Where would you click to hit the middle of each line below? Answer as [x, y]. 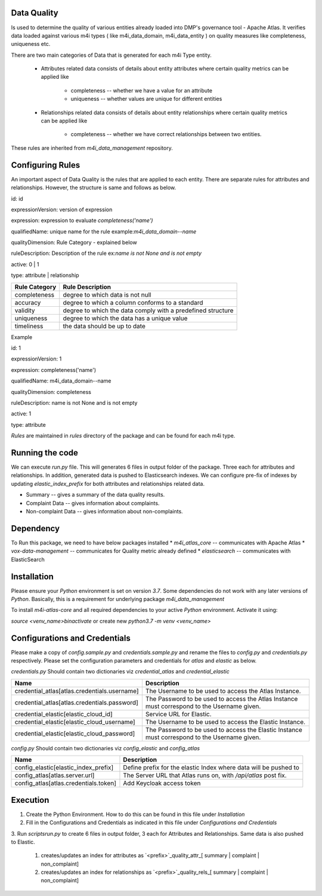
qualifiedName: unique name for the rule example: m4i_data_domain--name [104, 231]
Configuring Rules [46, 165]
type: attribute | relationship [45, 275]
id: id [17, 198]
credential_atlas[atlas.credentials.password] [76, 703]
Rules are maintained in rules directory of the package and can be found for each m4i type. [123, 436]
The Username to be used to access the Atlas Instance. [223, 691]
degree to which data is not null [107, 294]
